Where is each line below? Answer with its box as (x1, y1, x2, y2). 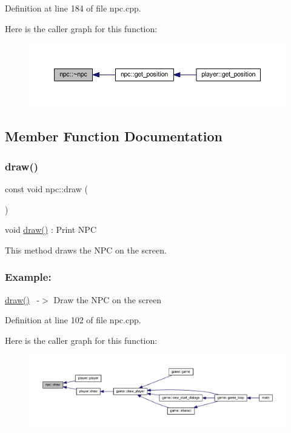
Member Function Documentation (5, 127, 223, 146)
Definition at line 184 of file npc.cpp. (5, 2, 141, 14)
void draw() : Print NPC (5, 223, 97, 236)
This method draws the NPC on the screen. (5, 243, 167, 256)
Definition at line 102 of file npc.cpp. (5, 314, 141, 326)
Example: (5, 269, 52, 284)
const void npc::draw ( (5, 183, 89, 195)
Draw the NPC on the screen (53, 293, 162, 306)
